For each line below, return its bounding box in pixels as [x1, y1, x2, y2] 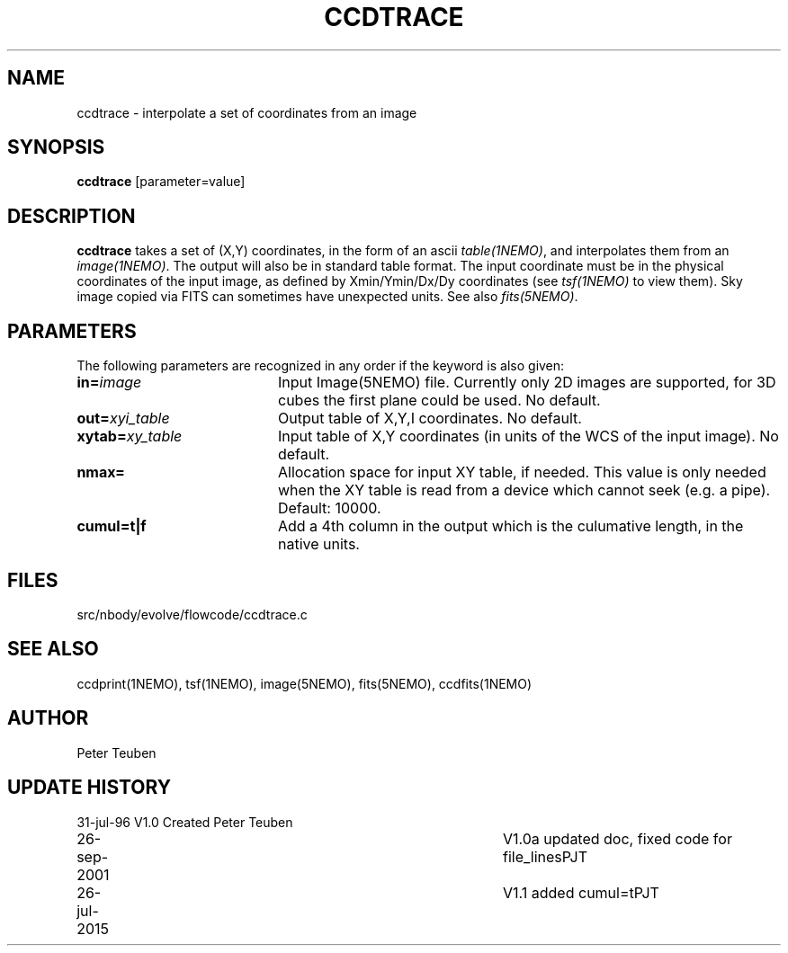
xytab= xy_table [76, 427, 183, 446]
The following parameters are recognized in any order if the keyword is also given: [76, 358, 565, 374]
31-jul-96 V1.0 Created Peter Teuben [76, 814, 293, 830]
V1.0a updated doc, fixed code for [503, 829, 732, 848]
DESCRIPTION [7, 204, 136, 227]
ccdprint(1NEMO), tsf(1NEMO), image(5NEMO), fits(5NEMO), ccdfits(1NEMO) [76, 675, 533, 691]
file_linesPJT [503, 847, 587, 866]
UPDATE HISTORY [7, 776, 172, 799]
